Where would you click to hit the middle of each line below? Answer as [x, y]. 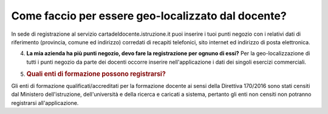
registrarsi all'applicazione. [45, 102]
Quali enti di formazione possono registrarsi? [96, 74]
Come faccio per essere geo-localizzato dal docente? [149, 16]
